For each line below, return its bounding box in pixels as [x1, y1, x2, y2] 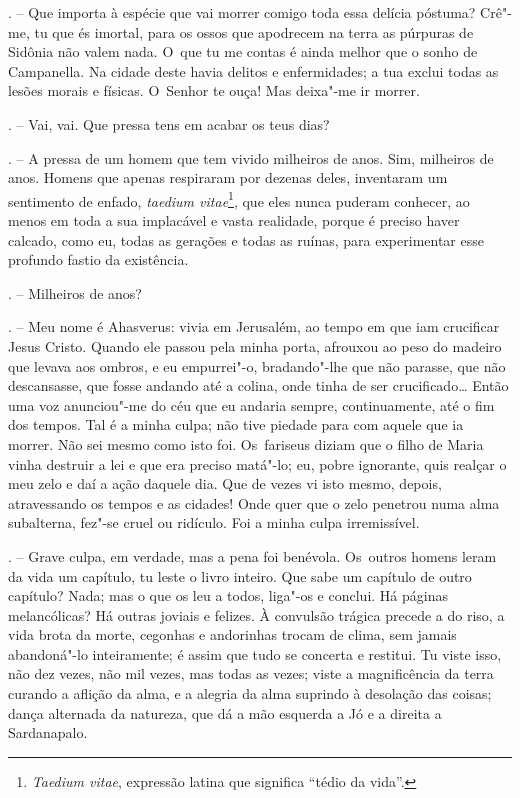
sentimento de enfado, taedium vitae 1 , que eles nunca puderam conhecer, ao [8, 187, 470, 211]
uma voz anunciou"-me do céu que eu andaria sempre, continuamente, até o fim [8, 394, 495, 415]
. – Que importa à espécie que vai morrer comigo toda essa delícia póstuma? [8, 2, 476, 22]
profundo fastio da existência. [8, 249, 189, 270]
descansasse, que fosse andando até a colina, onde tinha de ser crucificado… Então [8, 375, 509, 396]
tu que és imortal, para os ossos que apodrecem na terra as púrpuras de [34, 21, 474, 42]
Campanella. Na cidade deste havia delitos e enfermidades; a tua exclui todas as [8, 60, 499, 81]
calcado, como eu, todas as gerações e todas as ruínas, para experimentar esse [8, 229, 484, 250]
